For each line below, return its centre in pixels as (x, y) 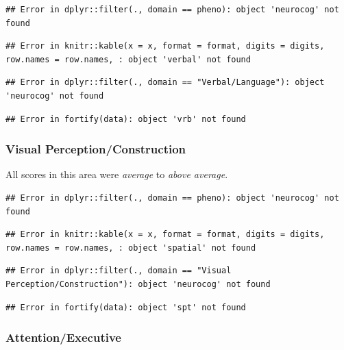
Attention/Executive (63, 337)
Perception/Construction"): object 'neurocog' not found (138, 284)
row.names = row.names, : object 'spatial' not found (131, 248)
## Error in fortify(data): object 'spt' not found (126, 307)
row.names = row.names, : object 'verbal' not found (128, 59)
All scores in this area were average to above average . (117, 174)
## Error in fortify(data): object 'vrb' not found (126, 119)
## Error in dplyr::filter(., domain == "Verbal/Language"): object (165, 83)
